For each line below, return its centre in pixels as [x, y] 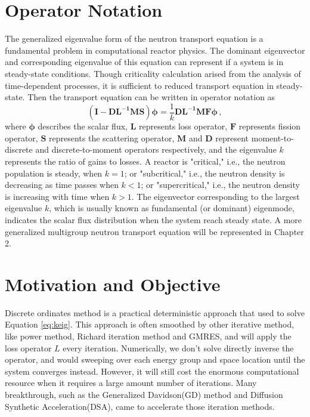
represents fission [270, 126]
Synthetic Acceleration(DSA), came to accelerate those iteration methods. [140, 406]
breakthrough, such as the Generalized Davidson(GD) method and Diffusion [144, 394]
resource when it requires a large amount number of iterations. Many [131, 383]
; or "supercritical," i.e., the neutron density [220, 185]
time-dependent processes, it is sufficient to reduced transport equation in [139, 85]
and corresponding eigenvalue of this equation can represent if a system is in [144, 62]
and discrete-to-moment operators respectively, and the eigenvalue [156, 149]
